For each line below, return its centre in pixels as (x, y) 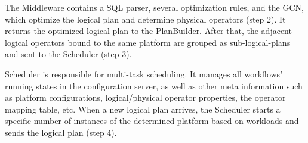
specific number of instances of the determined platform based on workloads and (152, 121)
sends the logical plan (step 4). (61, 132)
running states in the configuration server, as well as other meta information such (154, 86)
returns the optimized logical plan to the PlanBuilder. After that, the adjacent (148, 31)
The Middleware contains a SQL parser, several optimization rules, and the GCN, (154, 7)
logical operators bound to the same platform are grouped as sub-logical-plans (148, 42)
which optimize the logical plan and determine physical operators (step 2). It (145, 19)
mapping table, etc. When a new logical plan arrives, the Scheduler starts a (143, 109)
